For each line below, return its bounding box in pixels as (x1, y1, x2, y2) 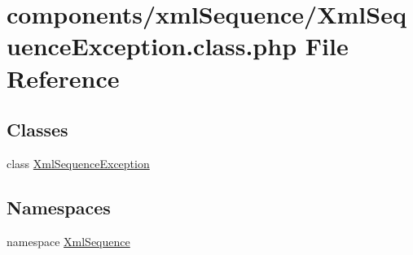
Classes (7, 117, 68, 142)
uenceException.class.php (7, 29, 297, 63)
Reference (7, 61, 120, 94)
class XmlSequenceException (7, 154, 150, 171)
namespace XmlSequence (7, 232, 130, 249)
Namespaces (7, 194, 111, 219)
